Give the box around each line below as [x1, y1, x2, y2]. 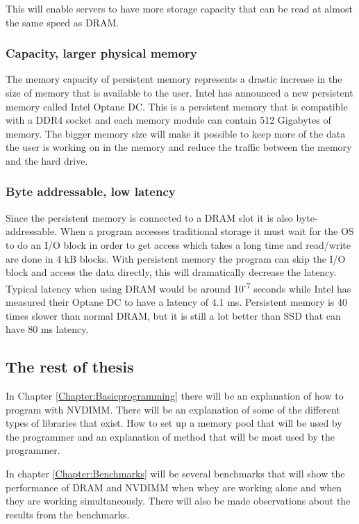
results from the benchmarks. [6, 507, 130, 521]
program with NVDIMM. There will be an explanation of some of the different [6, 402, 340, 416]
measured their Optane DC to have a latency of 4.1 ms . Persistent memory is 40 [6, 295, 348, 309]
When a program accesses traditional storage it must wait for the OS [60, 224, 354, 238]
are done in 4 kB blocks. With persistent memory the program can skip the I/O [6, 251, 346, 265]
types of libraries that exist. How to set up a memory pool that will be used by [6, 416, 342, 430]
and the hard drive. [6, 153, 88, 167]
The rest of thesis [6, 356, 134, 377]
